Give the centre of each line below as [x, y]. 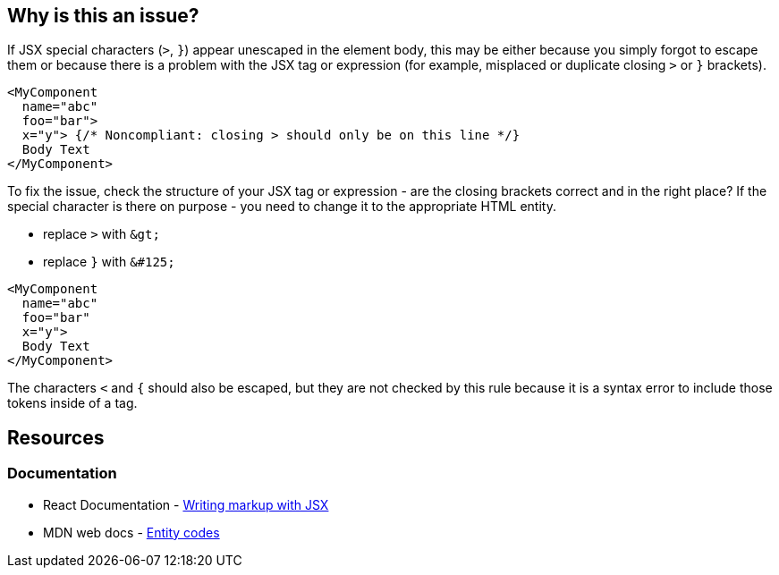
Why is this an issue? [103, 16]
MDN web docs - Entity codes [131, 532]
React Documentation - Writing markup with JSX [186, 504]
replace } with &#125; [109, 262]
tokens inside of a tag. [72, 403]
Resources [56, 437]
